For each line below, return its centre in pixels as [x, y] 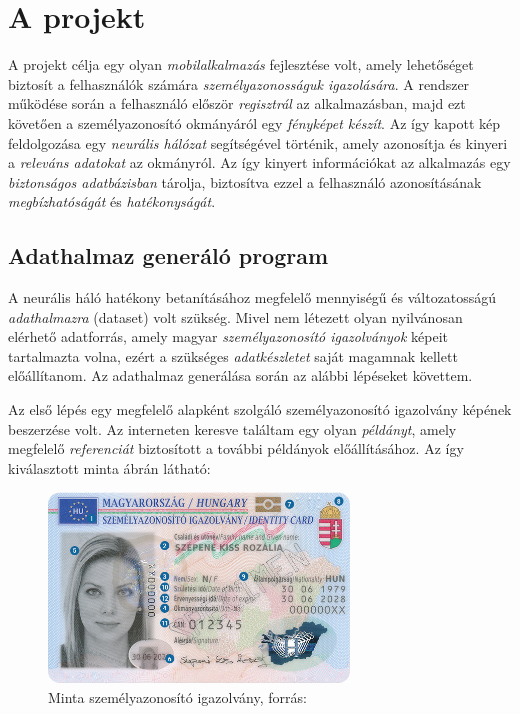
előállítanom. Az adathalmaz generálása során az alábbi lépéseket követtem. [240, 375]
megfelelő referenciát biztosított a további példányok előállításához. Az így [236, 448]
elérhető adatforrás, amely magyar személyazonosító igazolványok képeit [228, 336]
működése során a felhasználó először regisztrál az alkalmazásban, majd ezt [237, 103]
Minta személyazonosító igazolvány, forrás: [177, 696]
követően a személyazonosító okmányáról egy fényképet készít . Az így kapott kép [254, 122]
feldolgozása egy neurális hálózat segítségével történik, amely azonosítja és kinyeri [258, 142]
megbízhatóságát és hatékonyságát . [112, 201]
